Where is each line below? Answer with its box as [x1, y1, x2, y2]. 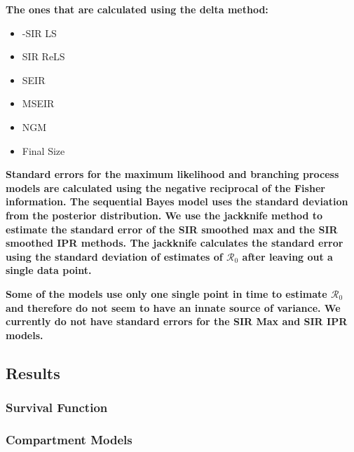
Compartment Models [6, 430, 132, 448]
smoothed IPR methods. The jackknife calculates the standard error [6, 235, 343, 250]
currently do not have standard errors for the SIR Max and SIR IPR [6, 314, 348, 329]
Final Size [22, 143, 65, 158]
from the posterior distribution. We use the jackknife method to [6, 207, 323, 222]
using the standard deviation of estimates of [6, 249, 223, 263]
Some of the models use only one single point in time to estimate [6, 286, 327, 301]
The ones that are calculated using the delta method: [6, 2, 268, 16]
